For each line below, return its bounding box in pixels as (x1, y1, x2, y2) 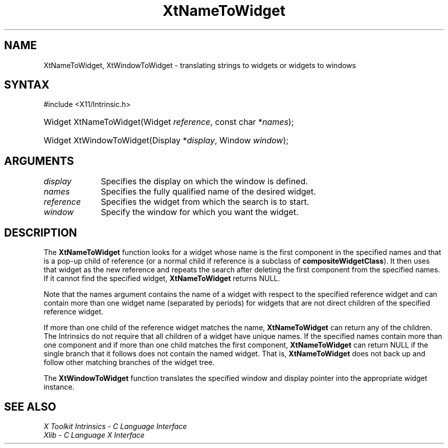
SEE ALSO (4, 400, 56, 413)
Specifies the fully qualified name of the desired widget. (101, 186, 316, 197)
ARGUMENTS (4, 154, 74, 167)
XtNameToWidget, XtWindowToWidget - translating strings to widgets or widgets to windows (43, 60, 356, 70)
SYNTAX (4, 78, 50, 92)
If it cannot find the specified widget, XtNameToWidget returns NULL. (43, 274, 280, 283)
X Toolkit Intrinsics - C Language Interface (43, 421, 187, 431)
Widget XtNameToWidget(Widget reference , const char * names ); (43, 117, 294, 127)
